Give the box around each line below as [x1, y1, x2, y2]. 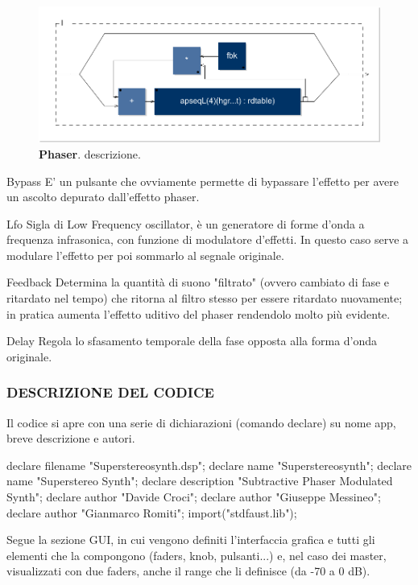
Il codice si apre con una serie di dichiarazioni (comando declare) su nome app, [6, 414, 396, 431]
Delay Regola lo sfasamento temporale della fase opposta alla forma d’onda [6, 332, 378, 349]
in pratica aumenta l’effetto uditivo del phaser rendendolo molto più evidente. [6, 305, 391, 322]
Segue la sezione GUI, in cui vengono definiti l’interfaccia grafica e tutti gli [6, 531, 375, 548]
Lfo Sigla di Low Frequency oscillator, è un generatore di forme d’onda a [6, 215, 365, 232]
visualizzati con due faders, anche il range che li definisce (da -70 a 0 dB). [6, 562, 370, 579]
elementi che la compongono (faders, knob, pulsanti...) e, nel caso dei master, [6, 546, 387, 563]
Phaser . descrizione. [39, 145, 141, 162]
